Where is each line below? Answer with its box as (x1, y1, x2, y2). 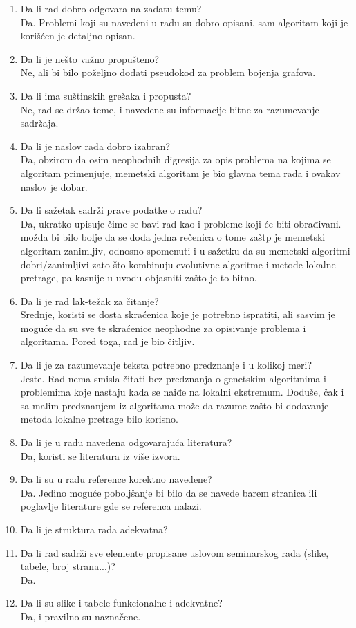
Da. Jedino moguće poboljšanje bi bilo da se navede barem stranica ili (20, 485, 317, 499)
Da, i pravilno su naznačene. (20, 609, 141, 623)
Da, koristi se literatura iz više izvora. (20, 448, 180, 463)
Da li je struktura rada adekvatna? (20, 522, 168, 536)
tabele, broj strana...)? (20, 559, 115, 573)
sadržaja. (20, 116, 59, 130)
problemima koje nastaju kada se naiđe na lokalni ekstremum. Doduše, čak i (20, 385, 344, 399)
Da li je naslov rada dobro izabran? (20, 138, 171, 153)
